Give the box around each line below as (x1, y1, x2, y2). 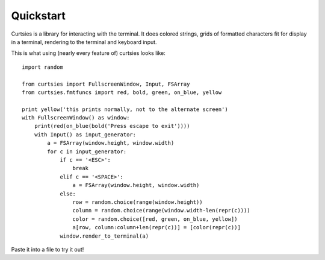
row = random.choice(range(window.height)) (72, 198, 203, 205)
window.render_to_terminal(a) (60, 232, 149, 239)
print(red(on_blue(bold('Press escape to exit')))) (34, 122, 190, 130)
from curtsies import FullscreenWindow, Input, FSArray (22, 80, 190, 87)
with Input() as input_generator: (34, 131, 137, 138)
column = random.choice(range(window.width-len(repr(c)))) (72, 207, 250, 214)
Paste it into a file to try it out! (11, 246, 84, 253)
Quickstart (11, 9, 66, 22)
